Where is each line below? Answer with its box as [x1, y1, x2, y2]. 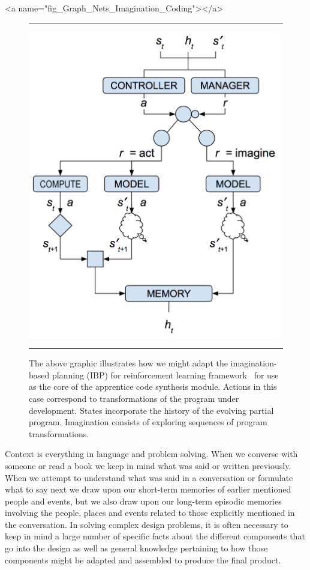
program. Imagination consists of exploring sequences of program [29, 416, 267, 428]
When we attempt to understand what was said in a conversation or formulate [5, 471, 293, 484]
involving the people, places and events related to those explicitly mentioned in [5, 506, 295, 519]
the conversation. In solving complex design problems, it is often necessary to [5, 518, 288, 530]
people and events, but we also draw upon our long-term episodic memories [5, 494, 282, 507]
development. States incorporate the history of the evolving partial [29, 404, 274, 416]
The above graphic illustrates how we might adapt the [29, 357, 228, 369]
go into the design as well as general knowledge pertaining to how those [5, 542, 268, 554]
